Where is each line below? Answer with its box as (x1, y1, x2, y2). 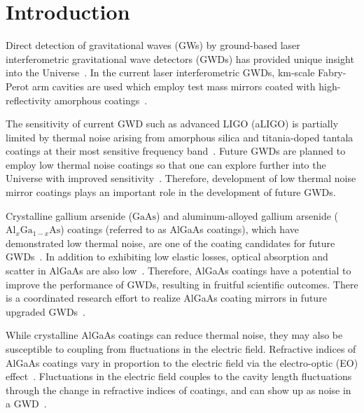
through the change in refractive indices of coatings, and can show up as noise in (6, 382, 351, 397)
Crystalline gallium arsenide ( (6, 208, 133, 223)
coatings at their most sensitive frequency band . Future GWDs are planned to (6, 143, 346, 158)
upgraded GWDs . (6, 304, 86, 318)
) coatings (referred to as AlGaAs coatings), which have (60, 222, 299, 237)
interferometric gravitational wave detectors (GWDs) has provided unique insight (6, 51, 354, 66)
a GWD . (6, 396, 47, 411)
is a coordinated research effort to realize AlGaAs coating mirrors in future (6, 290, 327, 305)
